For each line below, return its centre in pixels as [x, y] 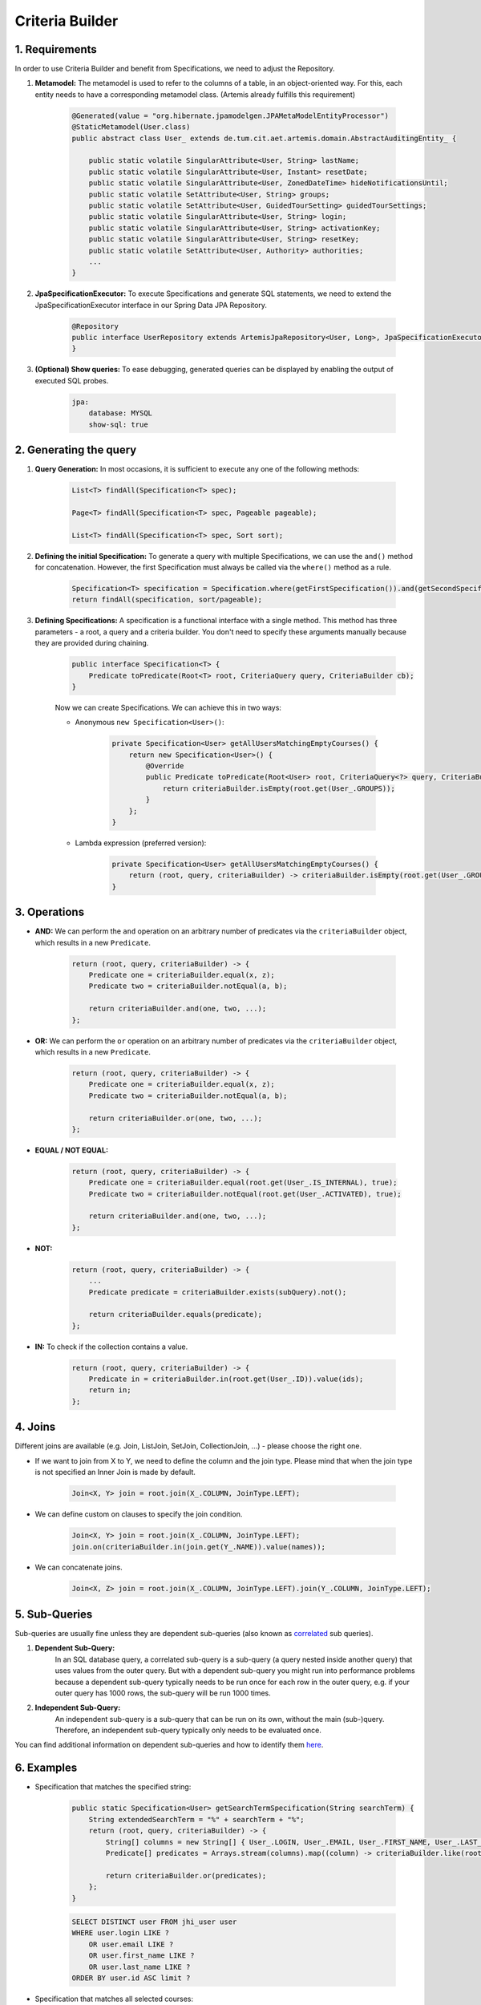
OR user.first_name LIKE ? [142, 1956]
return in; [110, 1390]
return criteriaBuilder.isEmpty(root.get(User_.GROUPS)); [279, 788]
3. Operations [49, 912]
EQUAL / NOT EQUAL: [71, 1150]
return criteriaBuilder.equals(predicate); [175, 1314]
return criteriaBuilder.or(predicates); [186, 1875]
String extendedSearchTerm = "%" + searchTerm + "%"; [196, 1819]
